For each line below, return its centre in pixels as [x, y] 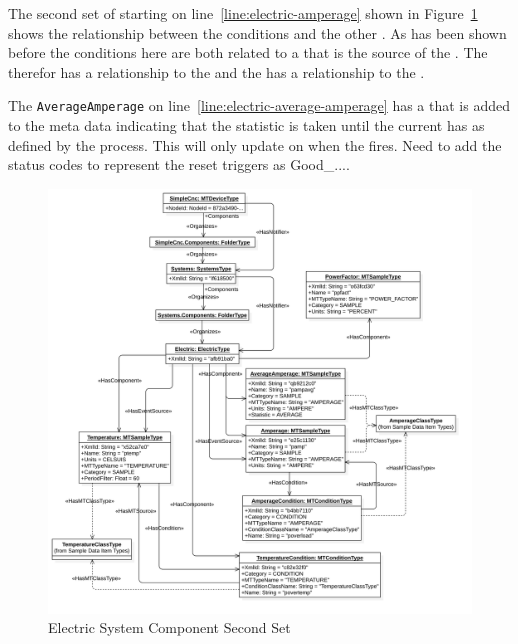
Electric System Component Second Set [169, 627]
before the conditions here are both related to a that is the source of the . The [248, 52]
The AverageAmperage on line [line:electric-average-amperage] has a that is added [259, 105]
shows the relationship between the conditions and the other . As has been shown [257, 32]
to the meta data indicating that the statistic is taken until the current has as [246, 125]
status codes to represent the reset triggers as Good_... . [179, 164]
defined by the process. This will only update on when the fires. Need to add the [255, 144]
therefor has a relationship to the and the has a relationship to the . [216, 71]
